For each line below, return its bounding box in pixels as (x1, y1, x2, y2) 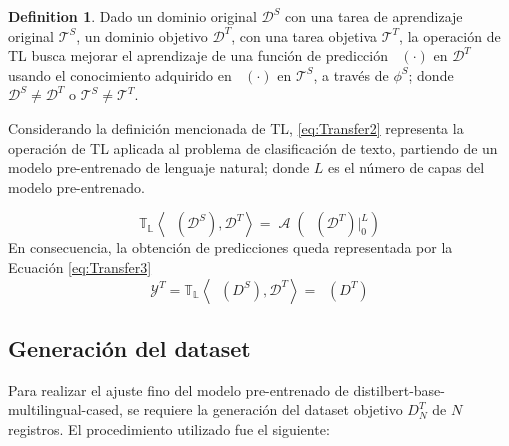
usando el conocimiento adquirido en (8, 64, 232, 85)
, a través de (313, 64, 389, 85)
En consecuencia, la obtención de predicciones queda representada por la (8, 237, 453, 258)
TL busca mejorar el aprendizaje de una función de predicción (8, 45, 389, 66)
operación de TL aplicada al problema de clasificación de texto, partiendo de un (8, 137, 498, 158)
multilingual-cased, (8, 399, 123, 420)
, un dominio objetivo (76, 25, 208, 46)
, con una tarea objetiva (231, 25, 378, 46)
